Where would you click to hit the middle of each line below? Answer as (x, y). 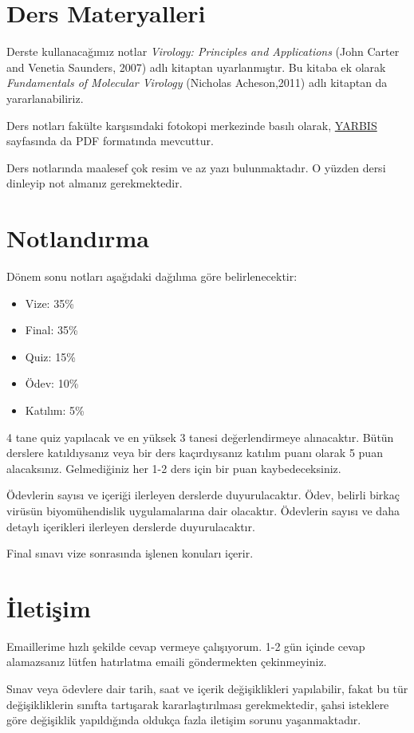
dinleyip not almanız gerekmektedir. (95, 183)
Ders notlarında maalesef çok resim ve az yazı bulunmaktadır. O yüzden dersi (196, 167)
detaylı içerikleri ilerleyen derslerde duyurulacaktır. (131, 526)
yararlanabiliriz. (45, 98)
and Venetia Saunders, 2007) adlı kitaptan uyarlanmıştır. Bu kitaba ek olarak (196, 67)
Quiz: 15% (50, 356)
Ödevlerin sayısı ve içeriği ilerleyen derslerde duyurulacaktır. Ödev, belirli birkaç (203, 495)
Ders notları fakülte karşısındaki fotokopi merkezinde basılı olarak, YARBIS (192, 125)
